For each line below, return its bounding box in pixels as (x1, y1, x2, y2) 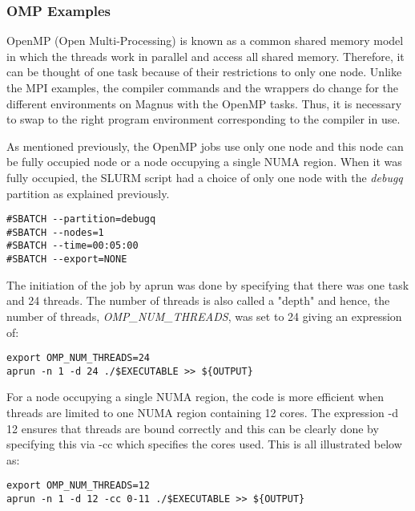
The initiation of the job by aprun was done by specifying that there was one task (6, 276, 409, 293)
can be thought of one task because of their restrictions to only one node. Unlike (6, 63, 402, 80)
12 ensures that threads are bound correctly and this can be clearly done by (6, 420, 379, 436)
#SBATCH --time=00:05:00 (6, 240, 139, 252)
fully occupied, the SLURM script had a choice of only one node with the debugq (6, 168, 403, 185)
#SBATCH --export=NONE (6, 253, 127, 266)
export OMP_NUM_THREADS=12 (6, 480, 150, 492)
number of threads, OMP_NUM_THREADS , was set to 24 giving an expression (6, 307, 402, 324)
